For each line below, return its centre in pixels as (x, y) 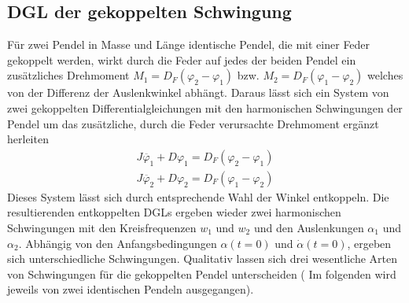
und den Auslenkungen (309, 228)
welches (385, 75)
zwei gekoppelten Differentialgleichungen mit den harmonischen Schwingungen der (205, 107)
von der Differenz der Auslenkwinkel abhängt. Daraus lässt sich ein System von (198, 92)
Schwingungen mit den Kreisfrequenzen (102, 228)
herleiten (28, 139)
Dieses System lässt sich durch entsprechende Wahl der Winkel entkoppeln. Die (198, 196)
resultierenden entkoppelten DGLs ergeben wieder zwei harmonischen (174, 212)
